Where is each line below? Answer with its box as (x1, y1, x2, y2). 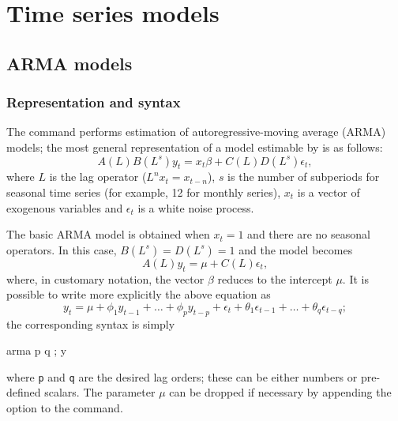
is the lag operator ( (49, 168, 147, 185)
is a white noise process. (137, 199, 254, 216)
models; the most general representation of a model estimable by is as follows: (6, 138, 383, 155)
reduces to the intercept (217, 270, 332, 287)
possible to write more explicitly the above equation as (6, 286, 271, 303)
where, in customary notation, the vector (6, 270, 205, 287)
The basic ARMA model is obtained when (6, 226, 210, 242)
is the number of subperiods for (227, 168, 380, 185)
